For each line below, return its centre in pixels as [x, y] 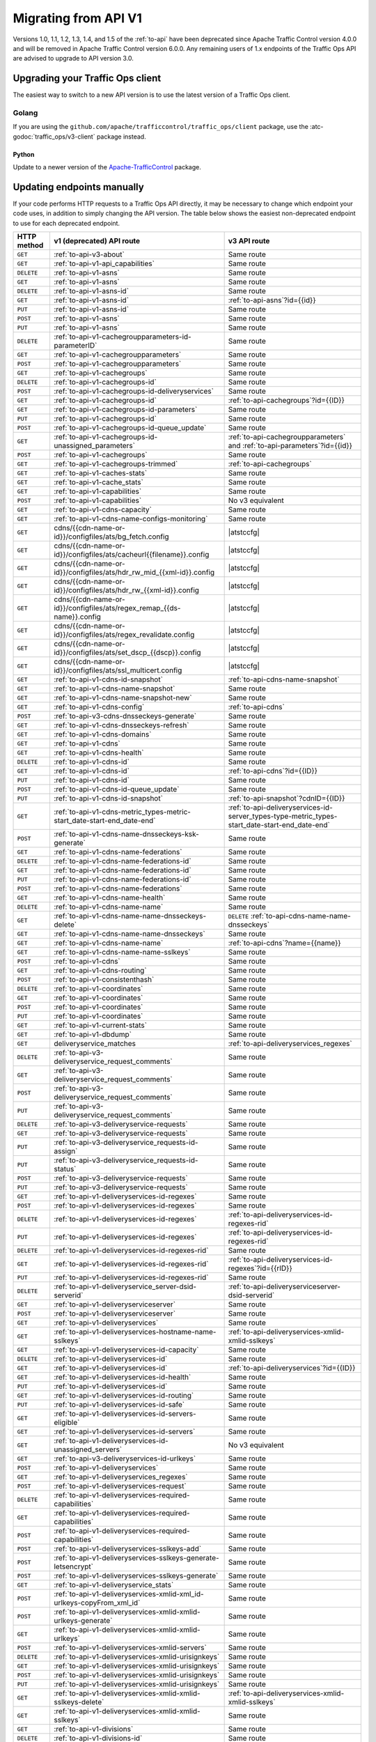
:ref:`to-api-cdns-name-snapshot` [284, 679]
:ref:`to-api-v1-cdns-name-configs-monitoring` [131, 519]
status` [65, 1169]
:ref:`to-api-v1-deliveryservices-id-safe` [119, 1405]
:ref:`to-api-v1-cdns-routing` [100, 971]
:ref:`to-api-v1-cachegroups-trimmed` [116, 464]
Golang [25, 113]
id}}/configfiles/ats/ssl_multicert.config [118, 670]
